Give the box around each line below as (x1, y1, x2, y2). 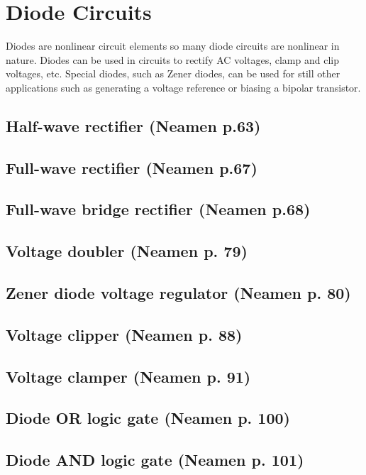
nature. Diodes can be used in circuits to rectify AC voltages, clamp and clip (6, 52, 339, 67)
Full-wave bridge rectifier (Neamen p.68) (6, 198, 311, 220)
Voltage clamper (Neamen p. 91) (6, 365, 251, 387)
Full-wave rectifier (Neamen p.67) (6, 156, 257, 178)
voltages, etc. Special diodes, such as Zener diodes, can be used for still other (6, 66, 340, 81)
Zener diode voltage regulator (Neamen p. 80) (6, 282, 351, 304)
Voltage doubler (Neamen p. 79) (6, 240, 248, 262)
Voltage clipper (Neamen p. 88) (6, 323, 243, 345)
